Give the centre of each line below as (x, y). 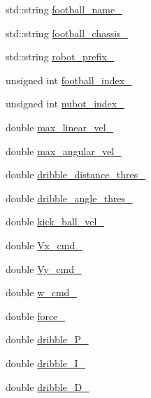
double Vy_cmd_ (44, 268)
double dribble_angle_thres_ (69, 198)
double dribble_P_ (47, 339)
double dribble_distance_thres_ (75, 174)
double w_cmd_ (41, 292)
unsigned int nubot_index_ (65, 104)
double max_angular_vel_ (64, 151)
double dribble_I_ (46, 363)
